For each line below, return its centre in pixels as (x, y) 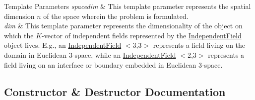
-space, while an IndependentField (124, 54)
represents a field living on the (199, 45)
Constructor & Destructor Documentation (115, 91)
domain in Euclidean (35, 54)
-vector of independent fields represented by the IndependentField (142, 35)
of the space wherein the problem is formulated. (116, 16)
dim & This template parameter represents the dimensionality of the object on (123, 26)
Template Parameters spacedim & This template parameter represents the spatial (127, 6)
